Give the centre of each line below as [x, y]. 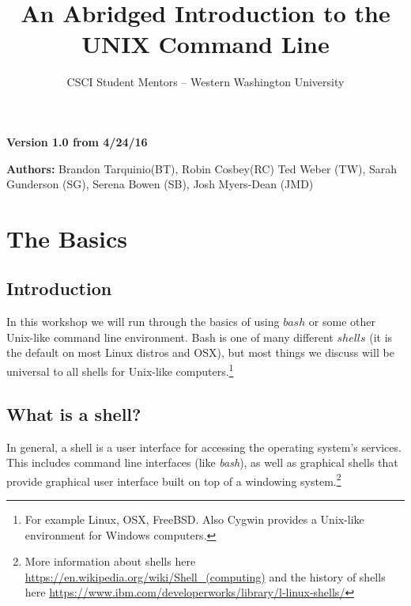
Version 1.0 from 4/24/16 [77, 141]
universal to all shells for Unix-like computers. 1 [120, 370]
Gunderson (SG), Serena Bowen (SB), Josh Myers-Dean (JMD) [160, 184]
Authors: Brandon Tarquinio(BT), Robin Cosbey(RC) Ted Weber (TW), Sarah [202, 168]
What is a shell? [74, 413]
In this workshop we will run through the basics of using [143, 322]
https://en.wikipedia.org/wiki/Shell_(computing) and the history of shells [205, 576]
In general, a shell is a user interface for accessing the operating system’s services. [204, 447]
